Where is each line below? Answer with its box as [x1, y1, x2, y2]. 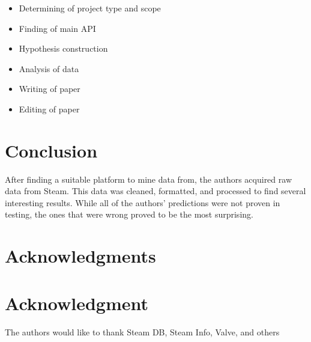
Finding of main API [19, 22, 96, 34]
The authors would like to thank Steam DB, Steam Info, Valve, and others [5, 325, 280, 338]
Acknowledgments [5, 243, 156, 268]
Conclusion [5, 138, 98, 162]
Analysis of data [19, 62, 79, 75]
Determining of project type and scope [19, 2, 161, 14]
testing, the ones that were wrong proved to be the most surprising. [5, 208, 253, 221]
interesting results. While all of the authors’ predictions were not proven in [5, 196, 280, 209]
